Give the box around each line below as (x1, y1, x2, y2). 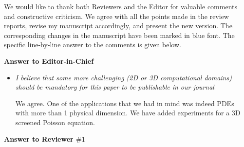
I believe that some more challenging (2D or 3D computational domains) (15, 72, 232, 82)
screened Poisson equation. (15, 117, 95, 127)
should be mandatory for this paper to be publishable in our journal (15, 82, 214, 92)
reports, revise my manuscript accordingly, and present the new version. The (4, 20, 232, 31)
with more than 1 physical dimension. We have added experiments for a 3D (15, 108, 241, 118)
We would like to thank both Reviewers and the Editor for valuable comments (4, 1, 237, 11)
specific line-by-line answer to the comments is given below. (4, 39, 181, 50)
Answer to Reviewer (4, 133, 74, 144)
